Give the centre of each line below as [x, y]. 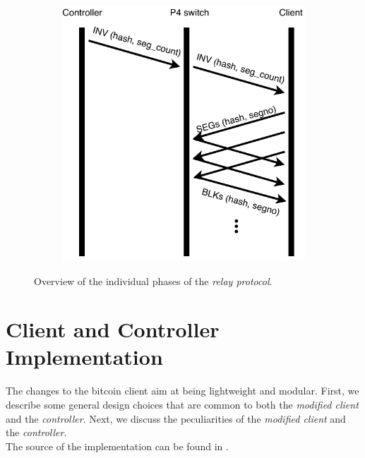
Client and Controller [113, 329]
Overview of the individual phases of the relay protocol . [153, 281]
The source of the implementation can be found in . [117, 446]
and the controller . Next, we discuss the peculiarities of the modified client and [176, 418]
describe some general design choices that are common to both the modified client [182, 404]
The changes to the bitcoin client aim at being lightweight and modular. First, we [182, 391]
